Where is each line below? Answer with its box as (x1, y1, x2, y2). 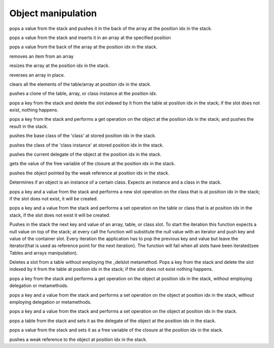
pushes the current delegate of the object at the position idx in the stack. (9, 151, 162, 157)
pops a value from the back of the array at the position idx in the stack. (9, 44, 157, 50)
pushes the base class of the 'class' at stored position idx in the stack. (9, 132, 156, 139)
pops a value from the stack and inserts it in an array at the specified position (9, 34, 171, 41)
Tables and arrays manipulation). (9, 250, 78, 256)
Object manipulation (9, 8, 97, 19)
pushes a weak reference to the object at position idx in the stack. (9, 336, 147, 342)
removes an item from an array (9, 53, 74, 59)
